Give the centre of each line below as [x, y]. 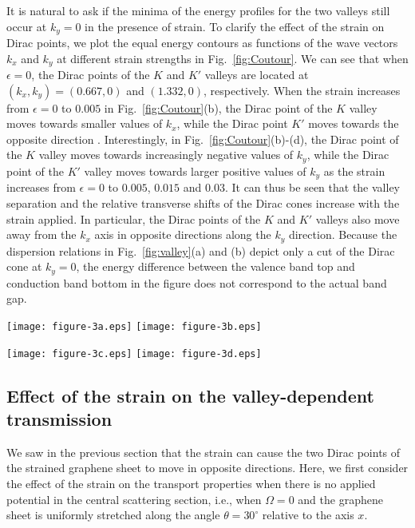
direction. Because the [343, 234]
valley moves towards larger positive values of [195, 171]
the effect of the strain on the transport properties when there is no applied [191, 483]
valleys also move [358, 218]
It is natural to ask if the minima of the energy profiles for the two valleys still [198, 10]
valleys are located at [257, 75]
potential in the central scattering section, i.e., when [134, 499]
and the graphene [340, 499]
